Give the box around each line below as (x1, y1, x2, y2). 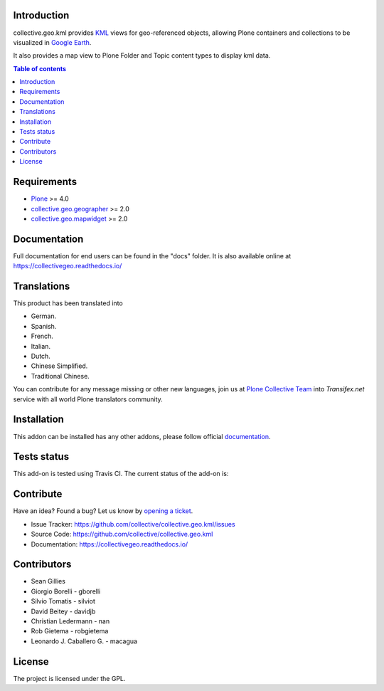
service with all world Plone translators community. (13, 395, 163, 403)
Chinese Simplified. (31, 362, 88, 370)
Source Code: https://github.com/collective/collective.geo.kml (31, 530, 213, 539)
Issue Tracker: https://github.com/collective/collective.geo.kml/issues (31, 519, 235, 528)
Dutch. (31, 352, 51, 361)
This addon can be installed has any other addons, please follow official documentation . (13, 432, 271, 441)
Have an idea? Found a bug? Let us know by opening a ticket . (13, 507, 193, 515)
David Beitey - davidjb (31, 607, 96, 616)
